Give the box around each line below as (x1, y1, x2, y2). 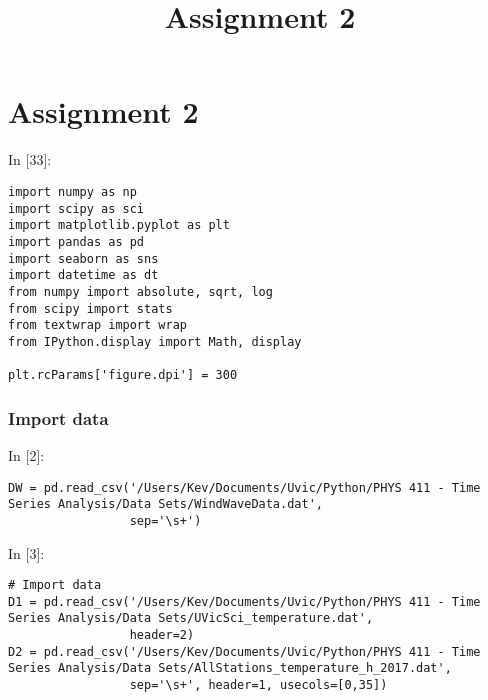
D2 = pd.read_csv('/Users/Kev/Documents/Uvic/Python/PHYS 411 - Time (8, 644, 481, 659)
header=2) (129, 628, 195, 643)
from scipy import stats (8, 301, 173, 316)
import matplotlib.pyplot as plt (8, 218, 230, 233)
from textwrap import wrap (8, 318, 187, 333)
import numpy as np (8, 184, 137, 199)
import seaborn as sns (8, 251, 159, 266)
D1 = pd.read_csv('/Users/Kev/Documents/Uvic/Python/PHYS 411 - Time (8, 594, 481, 609)
